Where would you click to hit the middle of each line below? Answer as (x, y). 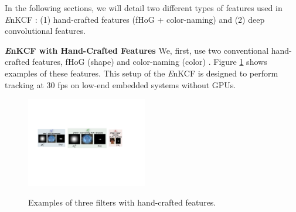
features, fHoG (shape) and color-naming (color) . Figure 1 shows (150, 62)
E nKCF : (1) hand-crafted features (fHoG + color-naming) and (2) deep (135, 19)
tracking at (24, 84)
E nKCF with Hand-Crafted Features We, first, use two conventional (137, 50)
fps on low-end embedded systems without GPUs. (147, 84)
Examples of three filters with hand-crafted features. (122, 202)
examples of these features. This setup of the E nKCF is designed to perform (142, 73)
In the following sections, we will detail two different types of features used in (144, 8)
